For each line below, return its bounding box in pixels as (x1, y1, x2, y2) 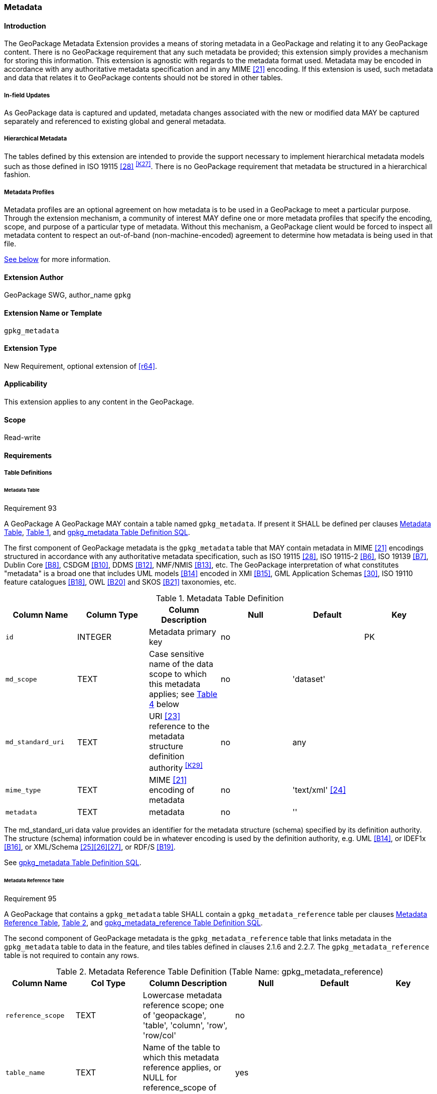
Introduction (4, 21, 46, 30)
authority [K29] (149, 761, 203, 773)
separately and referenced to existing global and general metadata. (4, 117, 226, 125)
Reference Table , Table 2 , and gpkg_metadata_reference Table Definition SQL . (4, 918, 263, 927)
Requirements (4, 451, 52, 460)
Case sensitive (149, 649, 204, 659)
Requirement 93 (4, 504, 57, 512)
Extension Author (4, 272, 64, 282)
